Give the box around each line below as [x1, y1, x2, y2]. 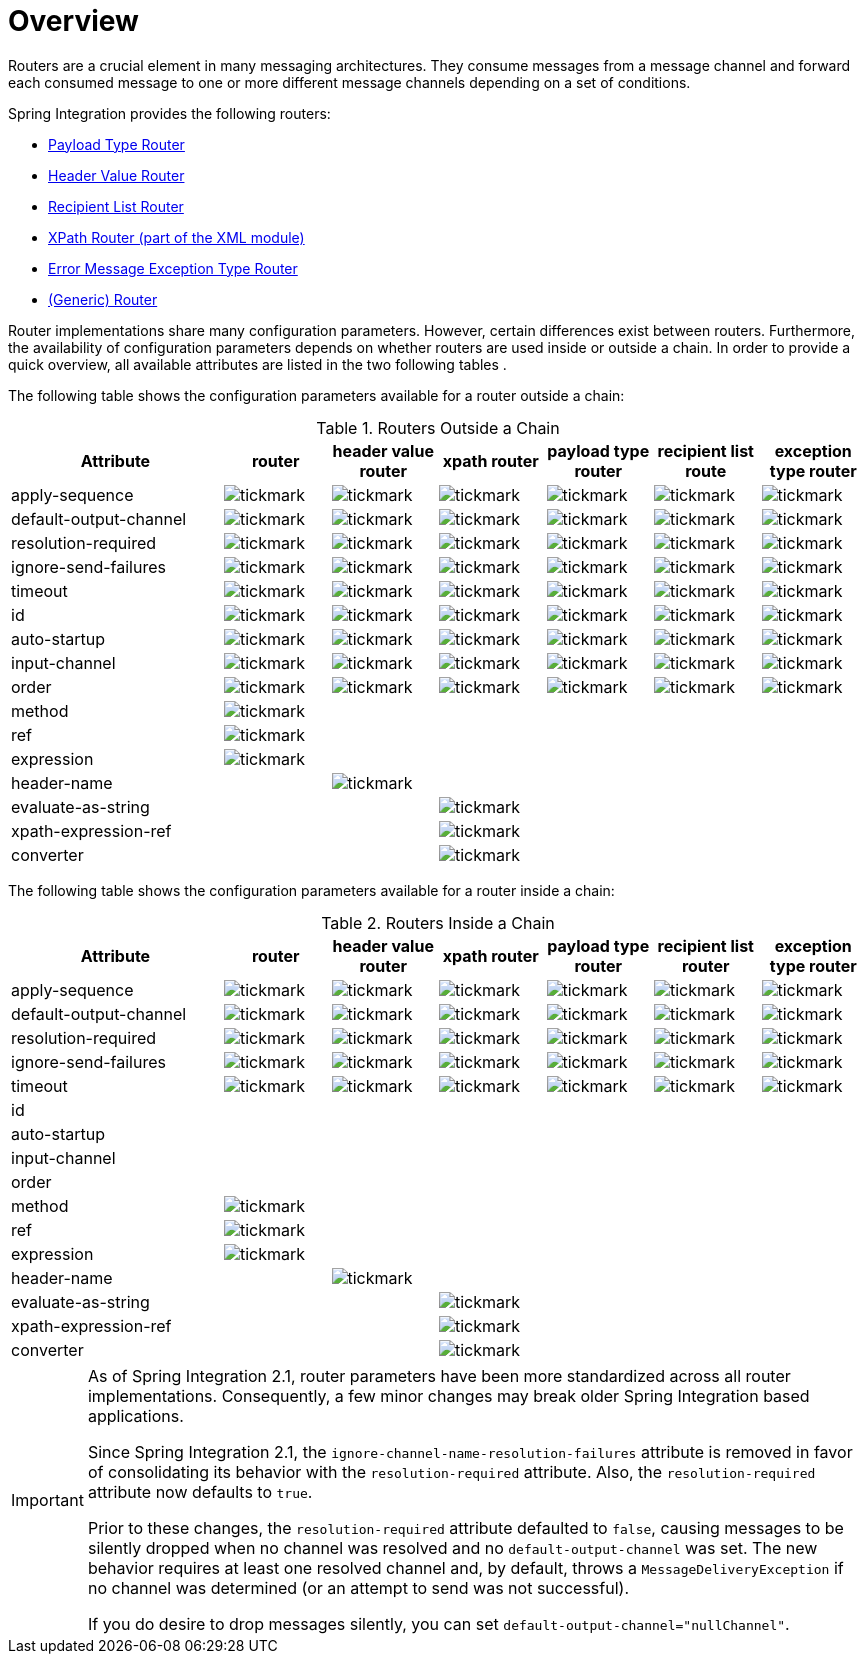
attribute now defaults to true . [87, 1481, 313, 1502]
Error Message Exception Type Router [48, 259, 298, 277]
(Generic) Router [48, 290, 158, 308]
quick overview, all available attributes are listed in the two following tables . [8, 355, 507, 373]
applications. [87, 1405, 184, 1426]
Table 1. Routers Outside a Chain [316, 417, 560, 438]
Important [11, 1489, 84, 1510]
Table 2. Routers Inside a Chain [321, 912, 555, 933]
